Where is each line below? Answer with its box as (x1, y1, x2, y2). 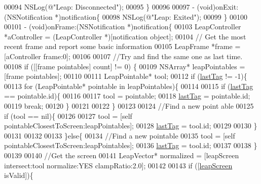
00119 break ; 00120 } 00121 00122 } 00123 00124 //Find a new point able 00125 (4, 100, 254, 111)
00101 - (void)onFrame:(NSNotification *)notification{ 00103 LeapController (4, 21, 241, 32)
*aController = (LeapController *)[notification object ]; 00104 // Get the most (4, 31, 246, 41)
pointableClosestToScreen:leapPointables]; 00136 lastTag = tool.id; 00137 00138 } (4, 140, 257, 151)
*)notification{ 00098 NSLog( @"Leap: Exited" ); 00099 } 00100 (55, 11, 248, 22)
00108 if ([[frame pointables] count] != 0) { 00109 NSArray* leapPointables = (4, 61, 245, 71)
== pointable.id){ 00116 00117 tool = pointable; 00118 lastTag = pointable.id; (4, 90, 250, 101)
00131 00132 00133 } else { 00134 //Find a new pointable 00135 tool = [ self (4, 130, 235, 141)
